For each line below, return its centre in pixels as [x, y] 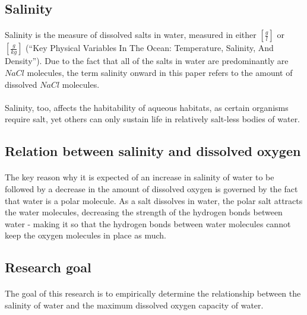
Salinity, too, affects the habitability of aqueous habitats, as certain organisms [147, 107]
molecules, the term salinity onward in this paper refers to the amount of [160, 72]
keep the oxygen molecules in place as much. [86, 235]
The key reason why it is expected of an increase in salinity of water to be [140, 177]
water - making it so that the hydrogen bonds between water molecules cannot [148, 223]
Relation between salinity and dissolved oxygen [153, 151]
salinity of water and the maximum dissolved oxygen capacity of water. [134, 305]
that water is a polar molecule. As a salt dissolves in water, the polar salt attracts [154, 200]
